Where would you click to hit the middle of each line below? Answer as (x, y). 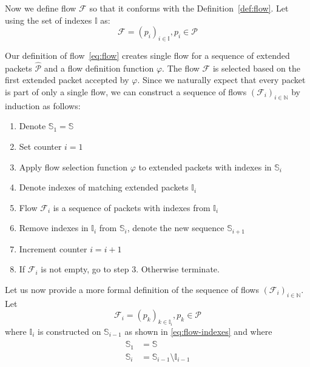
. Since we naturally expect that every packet (221, 80)
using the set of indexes (49, 20)
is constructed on (69, 331)
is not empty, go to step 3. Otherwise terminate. (130, 269)
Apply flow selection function (73, 167)
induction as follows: (43, 105)
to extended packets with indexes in (205, 167)
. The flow (181, 68)
